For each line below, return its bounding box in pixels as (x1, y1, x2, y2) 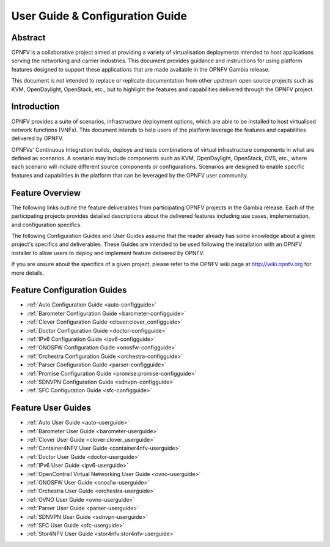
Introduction (11, 102, 60, 112)
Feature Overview (11, 187, 81, 198)
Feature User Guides (11, 403, 92, 413)
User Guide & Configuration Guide (11, 9, 188, 23)
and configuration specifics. (11, 221, 82, 228)
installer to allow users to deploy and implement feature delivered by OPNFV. (11, 249, 205, 256)
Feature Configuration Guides (11, 285, 127, 296)
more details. (11, 269, 45, 277)
